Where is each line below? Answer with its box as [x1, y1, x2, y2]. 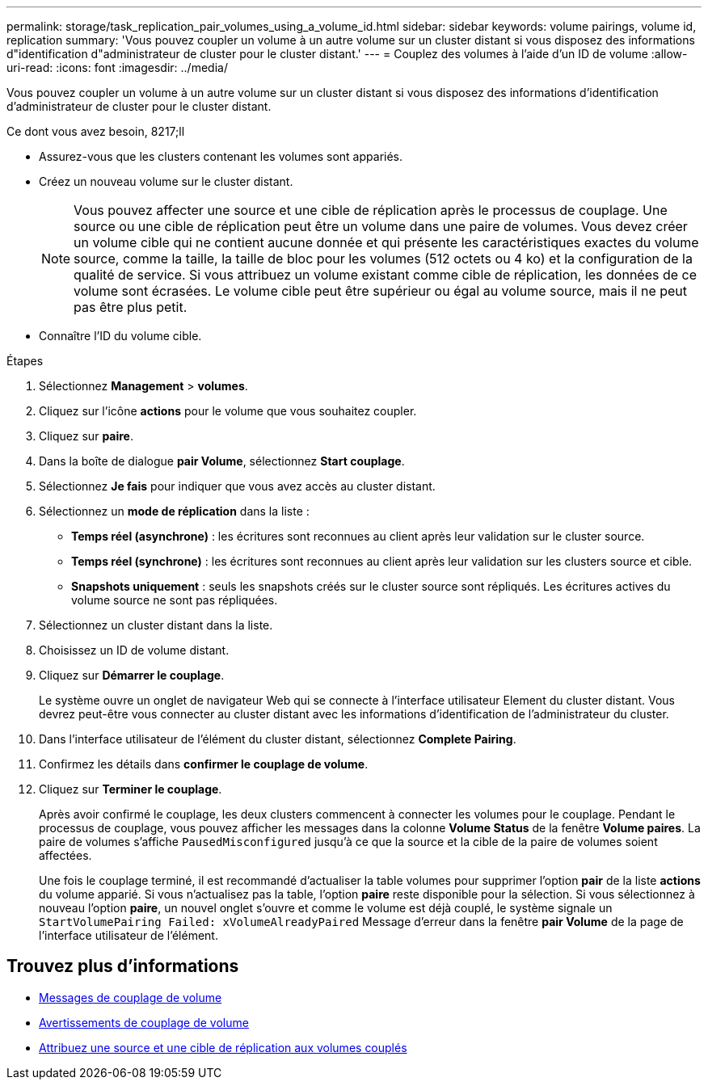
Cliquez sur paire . [39, 429, 134, 443]
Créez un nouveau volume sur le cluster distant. [39, 175, 293, 188]
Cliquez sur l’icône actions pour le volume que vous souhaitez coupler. [39, 404, 417, 418]
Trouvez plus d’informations [6, 956, 239, 977]
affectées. [39, 848, 92, 862]
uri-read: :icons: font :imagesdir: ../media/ [6, 61, 228, 74]
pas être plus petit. [74, 299, 188, 315]
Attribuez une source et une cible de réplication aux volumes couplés [39, 1040, 407, 1054]
